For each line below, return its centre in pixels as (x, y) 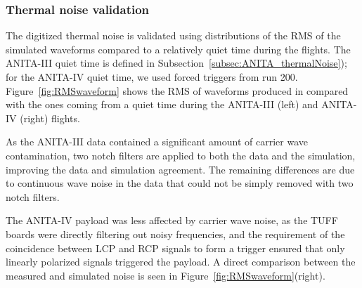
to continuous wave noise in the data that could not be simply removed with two (180, 183)
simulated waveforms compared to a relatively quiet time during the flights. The (178, 49)
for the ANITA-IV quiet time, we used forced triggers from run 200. (152, 77)
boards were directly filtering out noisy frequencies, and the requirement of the (175, 234)
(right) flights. (50, 118)
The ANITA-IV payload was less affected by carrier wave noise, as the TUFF (172, 220)
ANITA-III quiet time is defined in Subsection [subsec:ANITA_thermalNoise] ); (176, 63)
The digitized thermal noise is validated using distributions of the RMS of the (173, 35)
